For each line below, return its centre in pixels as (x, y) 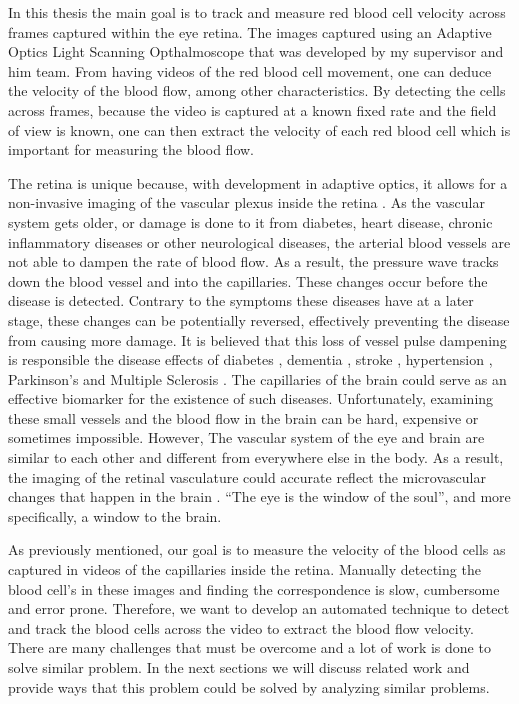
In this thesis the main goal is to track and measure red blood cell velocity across (257, 12)
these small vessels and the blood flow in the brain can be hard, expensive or (243, 417)
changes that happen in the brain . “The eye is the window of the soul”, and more (259, 496)
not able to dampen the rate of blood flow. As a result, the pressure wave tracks (253, 261)
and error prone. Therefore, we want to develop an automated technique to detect (259, 608)
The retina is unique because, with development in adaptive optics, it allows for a (258, 182)
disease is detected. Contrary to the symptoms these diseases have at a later (241, 300)
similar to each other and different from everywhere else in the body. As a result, (256, 457)
